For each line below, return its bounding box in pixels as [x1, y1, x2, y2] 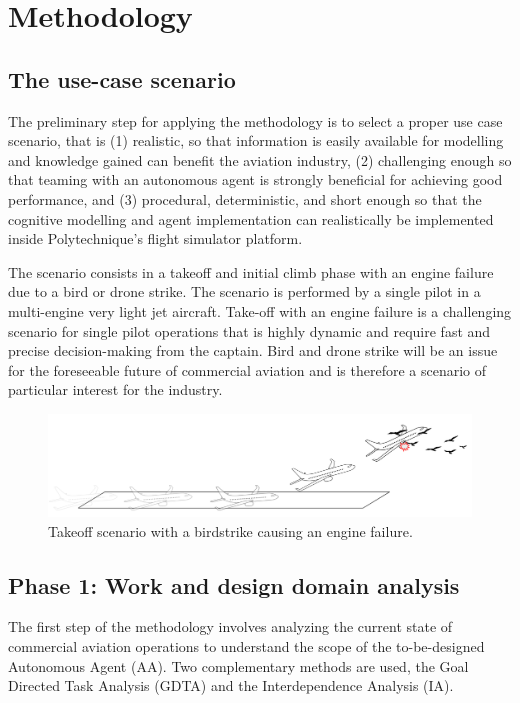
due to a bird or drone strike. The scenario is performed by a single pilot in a [8, 281, 481, 302]
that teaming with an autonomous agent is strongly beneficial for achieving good [8, 169, 503, 190]
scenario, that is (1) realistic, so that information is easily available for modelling [8, 130, 504, 151]
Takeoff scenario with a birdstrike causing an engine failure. [48, 520, 413, 541]
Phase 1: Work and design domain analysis [8, 569, 460, 600]
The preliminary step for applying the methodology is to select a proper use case [8, 110, 503, 131]
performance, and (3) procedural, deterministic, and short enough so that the [8, 188, 482, 209]
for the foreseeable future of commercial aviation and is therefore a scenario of [8, 359, 487, 380]
